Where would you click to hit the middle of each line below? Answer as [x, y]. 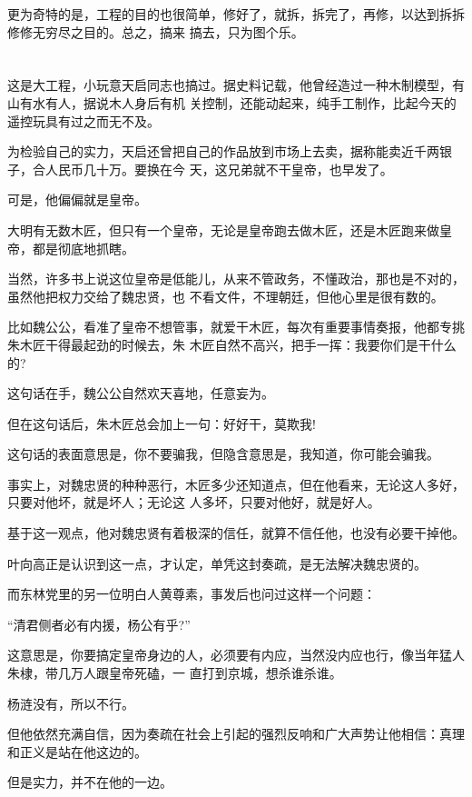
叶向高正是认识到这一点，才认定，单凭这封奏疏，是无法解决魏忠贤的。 [217, 563]
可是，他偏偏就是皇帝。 [77, 199]
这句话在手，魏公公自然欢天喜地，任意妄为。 [141, 393]
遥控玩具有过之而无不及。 [84, 120]
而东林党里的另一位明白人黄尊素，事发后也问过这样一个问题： [192, 594]
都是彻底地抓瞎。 [83, 248]
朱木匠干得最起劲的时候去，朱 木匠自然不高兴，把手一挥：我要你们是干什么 [232, 344]
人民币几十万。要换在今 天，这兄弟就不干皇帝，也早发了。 [219, 169]
